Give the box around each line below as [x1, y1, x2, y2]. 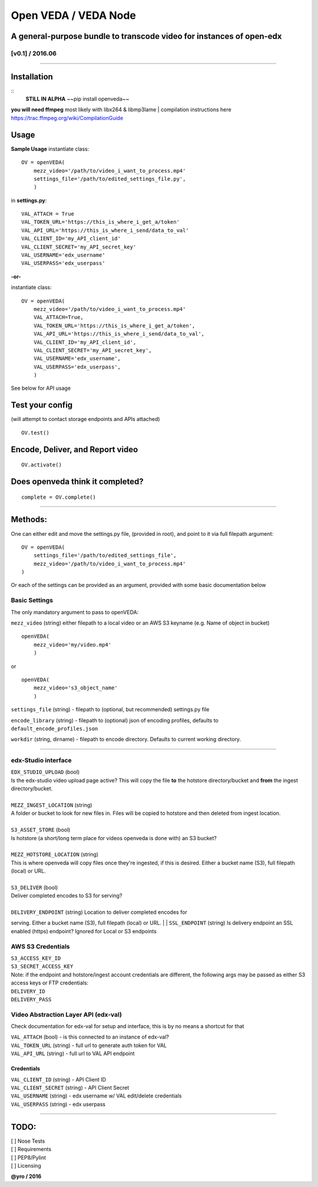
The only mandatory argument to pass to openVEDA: [11, 608, 139, 615]
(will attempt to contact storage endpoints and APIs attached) [11, 416, 160, 423]
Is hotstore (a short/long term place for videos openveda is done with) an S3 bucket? [11, 834, 217, 841]
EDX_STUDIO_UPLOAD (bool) [11, 768, 80, 775]
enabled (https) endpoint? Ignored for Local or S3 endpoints [11, 927, 157, 934]
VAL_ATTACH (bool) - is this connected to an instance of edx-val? [11, 1033, 170, 1040]
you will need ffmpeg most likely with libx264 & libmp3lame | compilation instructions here [11, 106, 232, 113]
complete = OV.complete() [21, 493, 97, 500]
